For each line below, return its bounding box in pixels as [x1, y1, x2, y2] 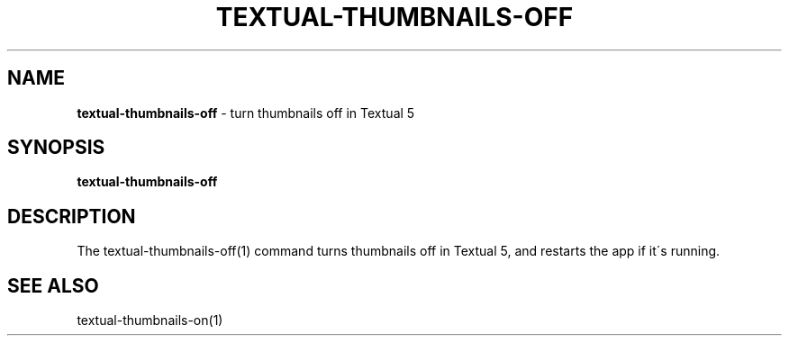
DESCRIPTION [7, 204, 136, 228]
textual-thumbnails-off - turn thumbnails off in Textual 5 [77, 104, 415, 121]
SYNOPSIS [7, 136, 105, 159]
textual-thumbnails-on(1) [77, 312, 223, 329]
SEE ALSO [7, 274, 99, 297]
